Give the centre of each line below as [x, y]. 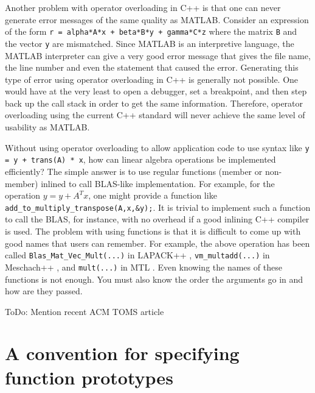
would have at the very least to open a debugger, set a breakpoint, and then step [156, 91]
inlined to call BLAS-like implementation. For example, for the [158, 183]
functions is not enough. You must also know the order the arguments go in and [154, 279]
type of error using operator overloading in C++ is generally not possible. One [152, 79]
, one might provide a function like [153, 195]
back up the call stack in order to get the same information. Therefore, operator [154, 103]
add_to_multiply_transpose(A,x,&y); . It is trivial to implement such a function [158, 207]
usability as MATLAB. [47, 127]
